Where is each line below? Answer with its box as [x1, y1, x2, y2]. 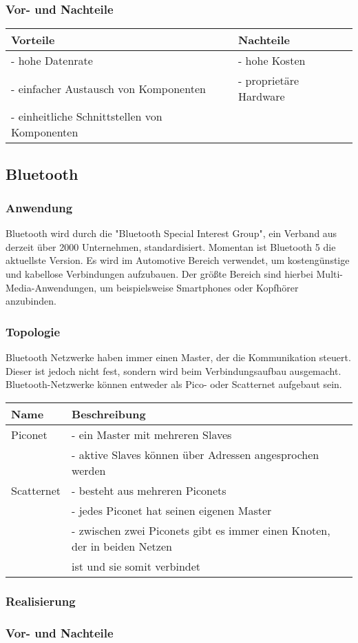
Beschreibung [72, 405, 146, 422]
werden [72, 462, 106, 478]
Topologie [6, 323, 61, 340]
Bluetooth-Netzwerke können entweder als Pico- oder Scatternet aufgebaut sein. [6, 377, 342, 391]
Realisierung [6, 592, 76, 609]
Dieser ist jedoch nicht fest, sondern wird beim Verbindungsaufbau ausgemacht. [6, 363, 341, 378]
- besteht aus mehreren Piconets [72, 482, 227, 498]
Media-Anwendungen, [6, 280, 97, 294]
